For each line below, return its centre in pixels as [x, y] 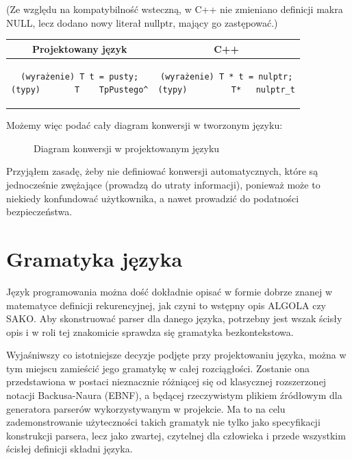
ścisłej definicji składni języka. [70, 449]
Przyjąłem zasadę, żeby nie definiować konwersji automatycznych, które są [162, 171]
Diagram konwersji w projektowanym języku [127, 148]
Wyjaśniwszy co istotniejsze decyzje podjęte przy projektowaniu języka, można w [176, 355]
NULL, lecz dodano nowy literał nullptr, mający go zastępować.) [142, 22]
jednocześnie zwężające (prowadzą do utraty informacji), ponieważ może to [163, 184]
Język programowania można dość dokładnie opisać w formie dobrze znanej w [169, 291]
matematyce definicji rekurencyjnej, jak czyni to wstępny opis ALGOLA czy [166, 305]
